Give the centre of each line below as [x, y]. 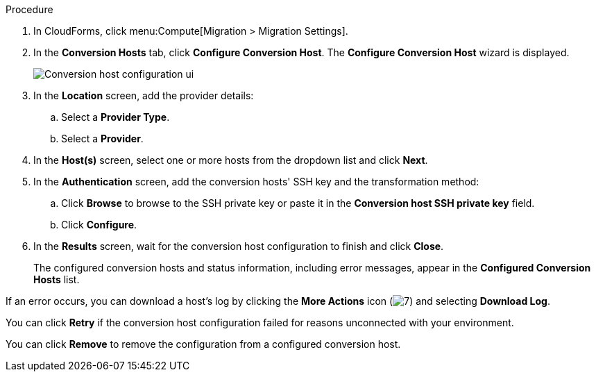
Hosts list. [57, 279]
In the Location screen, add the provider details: [144, 95]
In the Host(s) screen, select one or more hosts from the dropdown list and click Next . [231, 160]
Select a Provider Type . [116, 117]
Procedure [29, 9]
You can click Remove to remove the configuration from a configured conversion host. [203, 344]
